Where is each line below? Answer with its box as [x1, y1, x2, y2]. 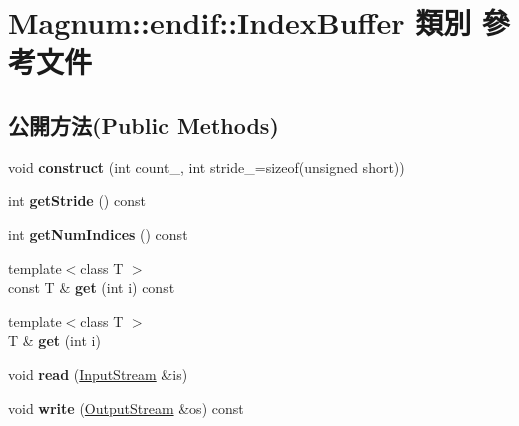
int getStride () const [8, 190, 146, 211]
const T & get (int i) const [8, 277, 175, 298]
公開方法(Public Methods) [8, 109, 279, 140]
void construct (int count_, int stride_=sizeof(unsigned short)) [8, 156, 405, 177]
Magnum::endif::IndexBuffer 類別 [8, 2, 472, 43]
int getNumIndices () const [8, 223, 188, 244]
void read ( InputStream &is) [8, 363, 188, 384]
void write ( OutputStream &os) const [8, 397, 244, 418]
